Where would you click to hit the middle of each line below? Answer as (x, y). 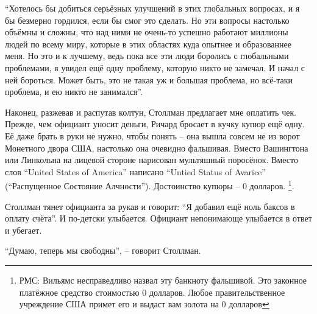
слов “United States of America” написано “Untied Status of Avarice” (135, 171)
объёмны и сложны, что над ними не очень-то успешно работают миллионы (147, 32)
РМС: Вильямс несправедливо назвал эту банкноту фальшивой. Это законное (163, 280)
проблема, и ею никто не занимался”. (74, 92)
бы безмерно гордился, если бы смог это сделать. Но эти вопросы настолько (147, 20)
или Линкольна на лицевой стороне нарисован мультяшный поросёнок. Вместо (152, 160)
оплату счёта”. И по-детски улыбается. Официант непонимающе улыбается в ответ (158, 218)
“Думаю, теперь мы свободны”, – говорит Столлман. (103, 250)
